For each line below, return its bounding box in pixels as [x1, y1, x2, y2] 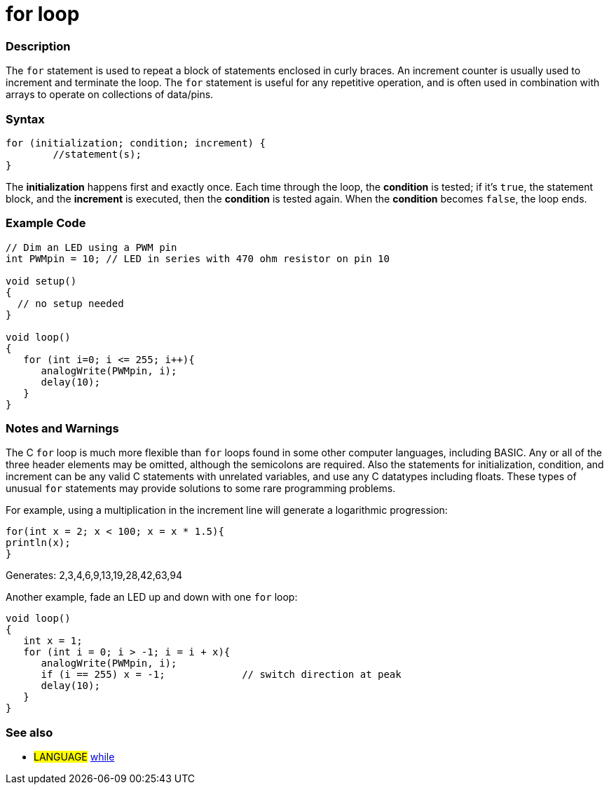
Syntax [6, 111, 45, 126]
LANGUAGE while [34, 751, 115, 763]
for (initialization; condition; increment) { [6, 137, 266, 149]
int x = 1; [23, 635, 83, 647]
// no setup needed [17, 297, 124, 309]
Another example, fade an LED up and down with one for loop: [6, 591, 298, 604]
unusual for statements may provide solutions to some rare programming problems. [6, 482, 396, 495]
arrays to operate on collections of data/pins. [6, 88, 214, 101]
